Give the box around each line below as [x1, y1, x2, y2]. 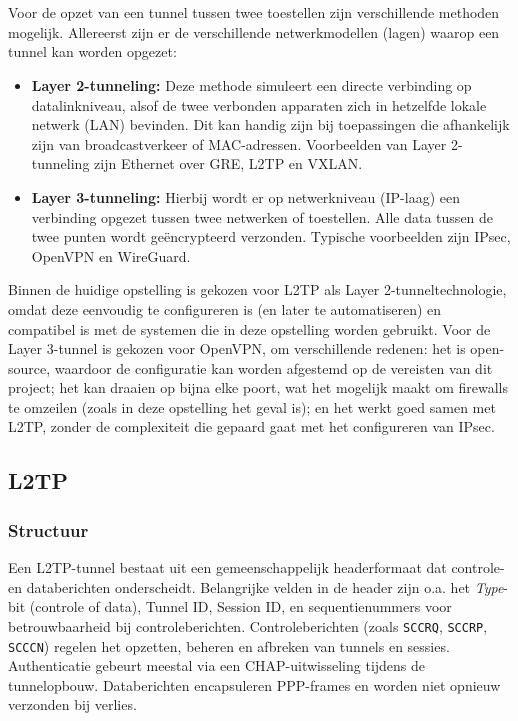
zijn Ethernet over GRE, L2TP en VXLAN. [94, 153, 363, 174]
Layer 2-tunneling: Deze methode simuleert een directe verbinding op [31, 74, 472, 95]
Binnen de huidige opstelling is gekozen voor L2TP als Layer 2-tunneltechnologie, [8, 279, 507, 300]
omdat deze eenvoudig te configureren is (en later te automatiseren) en [8, 298, 442, 319]
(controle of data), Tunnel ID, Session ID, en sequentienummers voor [29, 596, 452, 617]
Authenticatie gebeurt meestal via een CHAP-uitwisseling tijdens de [8, 655, 426, 676]
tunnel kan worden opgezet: [8, 41, 177, 62]
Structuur [8, 517, 89, 542]
